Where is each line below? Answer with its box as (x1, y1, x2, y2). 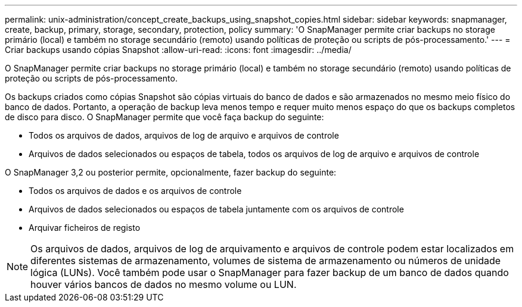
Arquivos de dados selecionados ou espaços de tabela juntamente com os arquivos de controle (29, 204, 404, 214)
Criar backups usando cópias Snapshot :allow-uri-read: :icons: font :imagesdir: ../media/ (5, 45, 352, 55)
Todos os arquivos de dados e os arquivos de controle (29, 186, 242, 196)
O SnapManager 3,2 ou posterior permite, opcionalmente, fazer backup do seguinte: (5, 167, 337, 177)
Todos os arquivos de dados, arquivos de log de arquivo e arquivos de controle (29, 130, 339, 140)
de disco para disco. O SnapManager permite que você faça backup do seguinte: (5, 112, 324, 122)
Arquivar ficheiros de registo (29, 223, 141, 233)
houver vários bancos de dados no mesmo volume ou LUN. (30, 278, 297, 290)
